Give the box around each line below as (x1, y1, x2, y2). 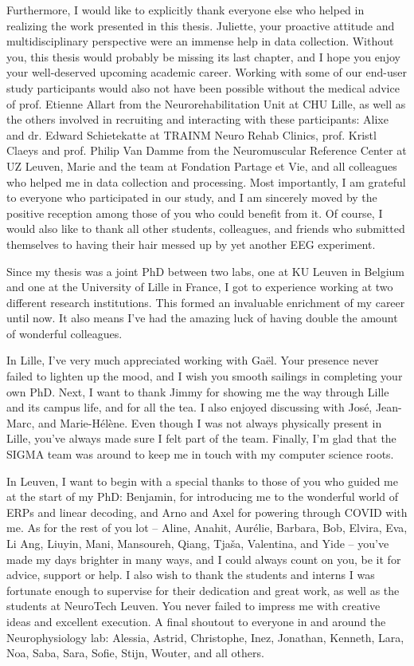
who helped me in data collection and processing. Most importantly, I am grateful (6, 173, 406, 190)
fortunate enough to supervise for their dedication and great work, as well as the (6, 581, 400, 598)
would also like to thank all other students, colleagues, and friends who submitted (6, 220, 405, 237)
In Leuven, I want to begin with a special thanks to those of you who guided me (6, 472, 398, 489)
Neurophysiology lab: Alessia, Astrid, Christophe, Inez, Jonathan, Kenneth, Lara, (6, 629, 404, 645)
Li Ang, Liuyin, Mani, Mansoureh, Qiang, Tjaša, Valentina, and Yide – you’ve (6, 535, 389, 551)
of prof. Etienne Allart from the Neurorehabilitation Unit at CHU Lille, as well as (6, 95, 406, 112)
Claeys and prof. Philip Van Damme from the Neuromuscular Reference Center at (6, 142, 407, 159)
